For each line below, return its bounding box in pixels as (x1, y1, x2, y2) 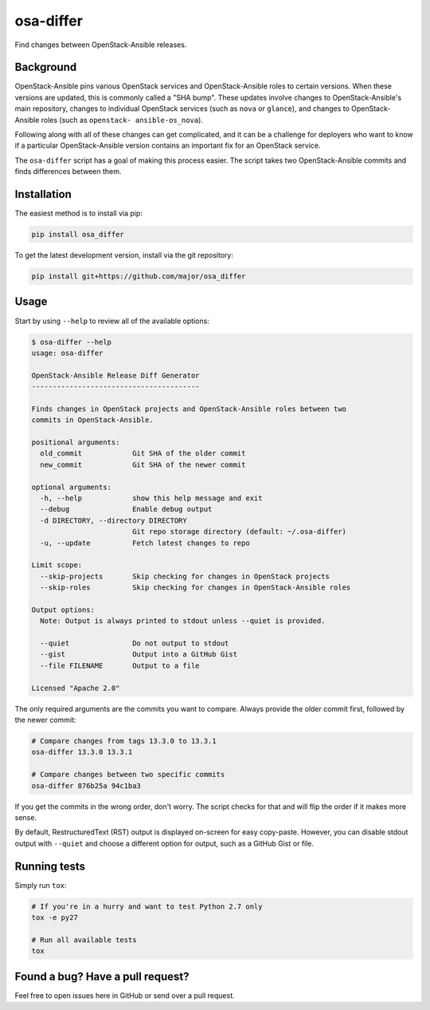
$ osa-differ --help (31, 337, 111, 346)
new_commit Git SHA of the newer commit (40, 460, 246, 469)
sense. (14, 812, 37, 822)
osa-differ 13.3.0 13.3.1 (31, 748, 133, 757)
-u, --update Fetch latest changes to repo (40, 539, 250, 547)
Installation (14, 187, 72, 201)
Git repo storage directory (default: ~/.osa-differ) (131, 527, 346, 536)
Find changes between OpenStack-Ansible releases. (14, 40, 187, 49)
